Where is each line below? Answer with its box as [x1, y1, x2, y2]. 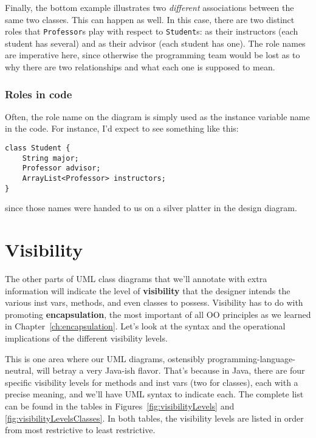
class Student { [5, 144, 70, 153]
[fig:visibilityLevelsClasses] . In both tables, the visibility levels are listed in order [5, 411, 304, 424]
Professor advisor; [22, 164, 101, 173]
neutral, [5, 364, 34, 377]
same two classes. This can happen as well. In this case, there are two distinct [5, 13, 295, 25]
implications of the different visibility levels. [5, 332, 168, 344]
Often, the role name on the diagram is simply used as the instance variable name [5, 110, 310, 123]
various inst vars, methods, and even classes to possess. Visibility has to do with [5, 296, 303, 309]
